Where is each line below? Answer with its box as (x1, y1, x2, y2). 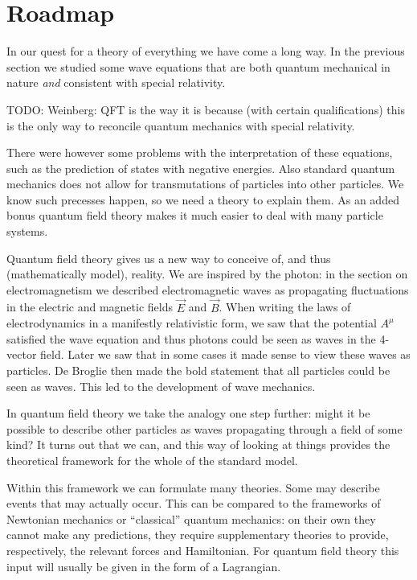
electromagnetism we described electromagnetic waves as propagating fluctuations (6, 281, 409, 298)
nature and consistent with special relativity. (6, 74, 226, 91)
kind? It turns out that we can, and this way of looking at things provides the (6, 436, 390, 453)
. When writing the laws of (219, 298, 351, 315)
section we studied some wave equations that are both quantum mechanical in (6, 58, 390, 75)
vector (6, 346, 37, 363)
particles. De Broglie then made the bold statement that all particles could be (6, 362, 390, 379)
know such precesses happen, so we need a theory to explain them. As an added (6, 191, 399, 208)
